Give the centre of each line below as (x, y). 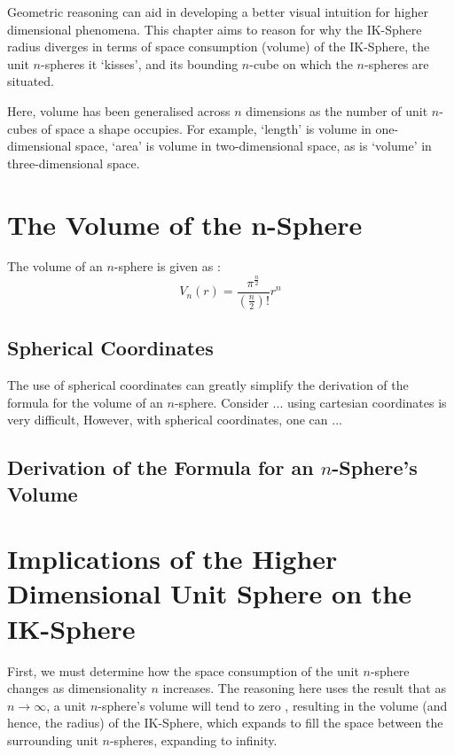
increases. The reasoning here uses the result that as (304, 688)
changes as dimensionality (77, 688)
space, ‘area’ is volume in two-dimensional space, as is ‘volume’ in (254, 146)
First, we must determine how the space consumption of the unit (183, 670)
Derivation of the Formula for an (160, 467)
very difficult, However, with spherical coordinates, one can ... (175, 420)
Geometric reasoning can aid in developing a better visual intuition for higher (218, 12)
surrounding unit (53, 739)
